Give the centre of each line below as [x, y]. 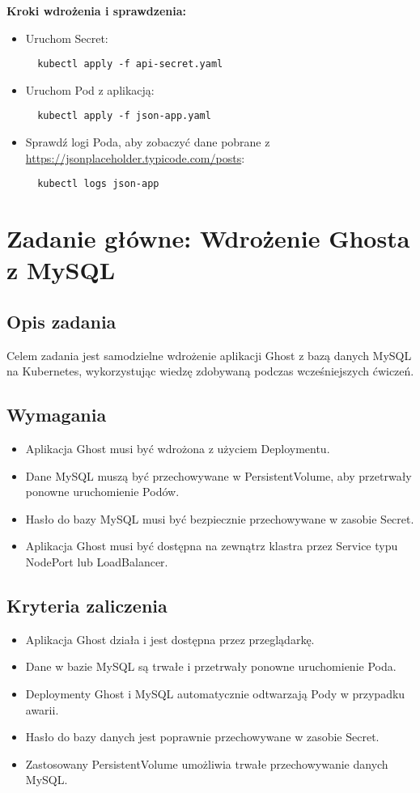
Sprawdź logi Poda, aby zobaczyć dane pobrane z [148, 142]
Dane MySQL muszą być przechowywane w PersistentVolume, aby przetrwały [218, 475]
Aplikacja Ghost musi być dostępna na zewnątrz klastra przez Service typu [212, 546]
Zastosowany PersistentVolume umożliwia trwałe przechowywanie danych [207, 763]
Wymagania [57, 415]
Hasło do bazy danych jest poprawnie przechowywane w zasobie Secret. [202, 737]
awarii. [42, 709]
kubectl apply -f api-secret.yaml [130, 64]
